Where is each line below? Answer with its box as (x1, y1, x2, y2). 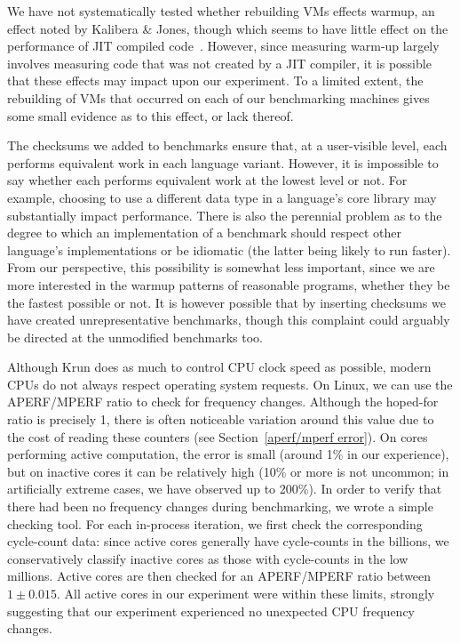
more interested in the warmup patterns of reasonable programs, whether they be (7, 275, 450, 293)
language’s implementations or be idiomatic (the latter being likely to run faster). (7, 240, 451, 259)
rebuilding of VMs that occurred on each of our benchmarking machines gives (7, 88, 430, 107)
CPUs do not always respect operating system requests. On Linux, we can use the (7, 374, 453, 393)
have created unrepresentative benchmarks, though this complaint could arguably (7, 310, 450, 329)
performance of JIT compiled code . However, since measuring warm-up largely (7, 36, 440, 55)
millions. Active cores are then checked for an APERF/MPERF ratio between (7, 567, 432, 585)
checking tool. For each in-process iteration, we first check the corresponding (7, 514, 423, 533)
